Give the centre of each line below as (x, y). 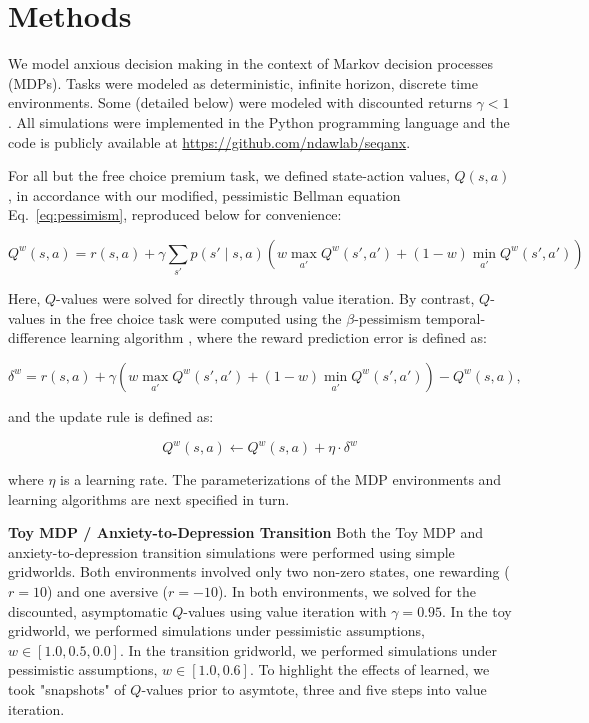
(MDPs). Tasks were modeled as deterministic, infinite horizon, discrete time (243, 82)
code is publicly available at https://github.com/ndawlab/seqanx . (209, 141)
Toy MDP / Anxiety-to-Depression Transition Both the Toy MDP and (246, 532)
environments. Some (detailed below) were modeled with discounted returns (240, 102)
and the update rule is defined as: (111, 415)
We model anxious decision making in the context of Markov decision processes (251, 63)
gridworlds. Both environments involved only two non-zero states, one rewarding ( (259, 571)
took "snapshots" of (67, 689)
